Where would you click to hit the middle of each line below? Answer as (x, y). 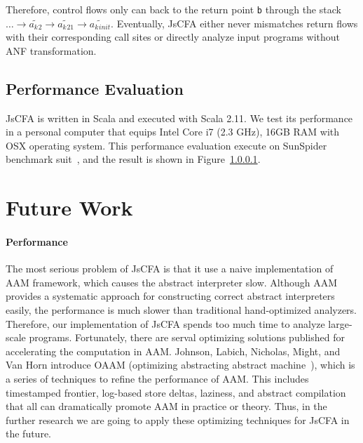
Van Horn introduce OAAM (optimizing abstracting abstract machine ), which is (180, 365)
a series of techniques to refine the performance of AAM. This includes (157, 378)
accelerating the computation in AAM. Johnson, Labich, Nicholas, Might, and (173, 351)
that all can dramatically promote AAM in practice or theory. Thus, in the (166, 406)
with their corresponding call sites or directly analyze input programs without (173, 37)
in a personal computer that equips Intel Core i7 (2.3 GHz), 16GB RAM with (173, 132)
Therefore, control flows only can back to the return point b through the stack (173, 9)
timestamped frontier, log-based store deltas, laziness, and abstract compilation (176, 392)
